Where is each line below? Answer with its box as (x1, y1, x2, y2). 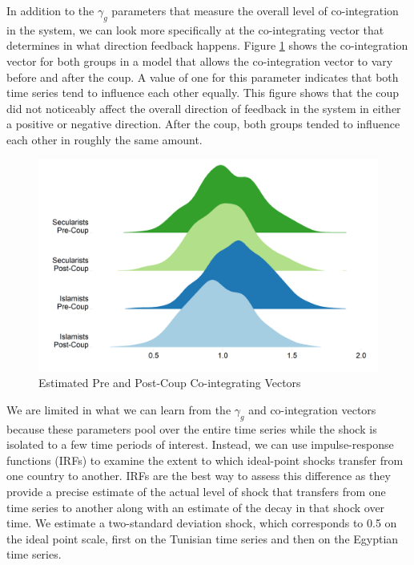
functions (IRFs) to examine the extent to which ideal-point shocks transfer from (6, 451, 404, 468)
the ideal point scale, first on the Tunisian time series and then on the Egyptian (6, 530, 399, 547)
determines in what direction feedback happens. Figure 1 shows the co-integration (6, 37, 408, 54)
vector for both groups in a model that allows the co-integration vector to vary (6, 52, 393, 69)
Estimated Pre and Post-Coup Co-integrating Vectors (38, 374, 301, 391)
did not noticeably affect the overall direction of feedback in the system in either (6, 99, 401, 116)
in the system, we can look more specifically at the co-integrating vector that (6, 21, 384, 38)
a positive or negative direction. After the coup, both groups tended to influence (6, 115, 400, 132)
